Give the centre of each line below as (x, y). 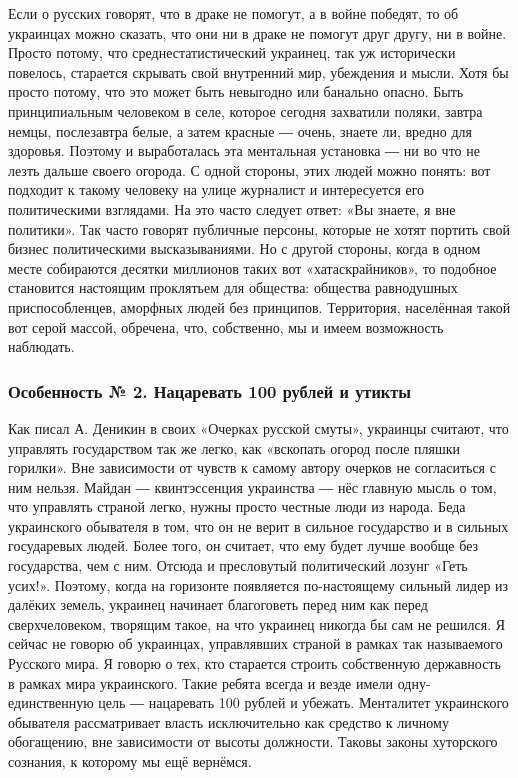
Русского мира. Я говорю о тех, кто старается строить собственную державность (254, 663)
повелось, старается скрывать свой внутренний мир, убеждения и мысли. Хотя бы (258, 71)
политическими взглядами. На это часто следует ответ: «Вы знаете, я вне (232, 208)
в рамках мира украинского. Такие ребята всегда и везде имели (201, 682)
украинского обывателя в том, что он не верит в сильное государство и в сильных (258, 525)
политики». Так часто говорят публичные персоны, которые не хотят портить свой (259, 228)
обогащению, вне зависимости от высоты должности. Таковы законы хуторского (253, 741)
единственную (51, 702)
